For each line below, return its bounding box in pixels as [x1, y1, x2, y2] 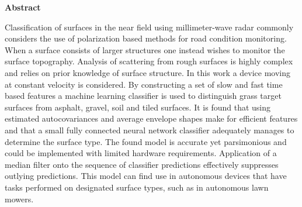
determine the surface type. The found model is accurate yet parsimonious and [5, 135, 287, 147]
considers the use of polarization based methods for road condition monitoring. [5, 32, 287, 44]
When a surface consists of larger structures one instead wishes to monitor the [5, 43, 285, 56]
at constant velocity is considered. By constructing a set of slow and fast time [5, 78, 283, 90]
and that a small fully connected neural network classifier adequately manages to [5, 123, 294, 136]
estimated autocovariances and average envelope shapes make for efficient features [5, 112, 298, 125]
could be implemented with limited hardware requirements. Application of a [5, 147, 277, 159]
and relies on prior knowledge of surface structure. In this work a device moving [5, 66, 291, 78]
